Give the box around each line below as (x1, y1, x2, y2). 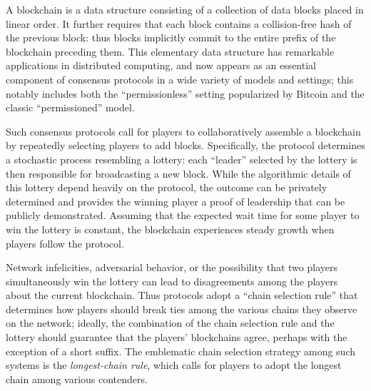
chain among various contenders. (6, 371, 148, 386)
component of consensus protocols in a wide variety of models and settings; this (6, 71, 354, 86)
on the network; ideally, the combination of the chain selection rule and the (6, 315, 335, 330)
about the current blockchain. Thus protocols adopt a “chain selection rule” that (6, 288, 358, 303)
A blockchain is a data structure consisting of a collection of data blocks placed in (6, 2, 364, 16)
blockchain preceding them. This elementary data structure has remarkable (6, 44, 335, 59)
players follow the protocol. (6, 235, 124, 250)
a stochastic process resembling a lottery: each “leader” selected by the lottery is (6, 151, 357, 166)
